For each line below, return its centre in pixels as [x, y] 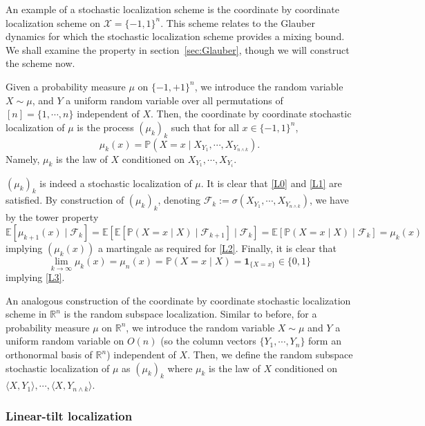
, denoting [179, 200]
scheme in [26, 314]
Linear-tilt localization [69, 415]
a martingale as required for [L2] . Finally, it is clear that [217, 248]
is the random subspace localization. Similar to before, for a [190, 314]
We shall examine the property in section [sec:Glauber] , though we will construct [178, 49]
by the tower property [52, 217]
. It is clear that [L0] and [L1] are [271, 183]
